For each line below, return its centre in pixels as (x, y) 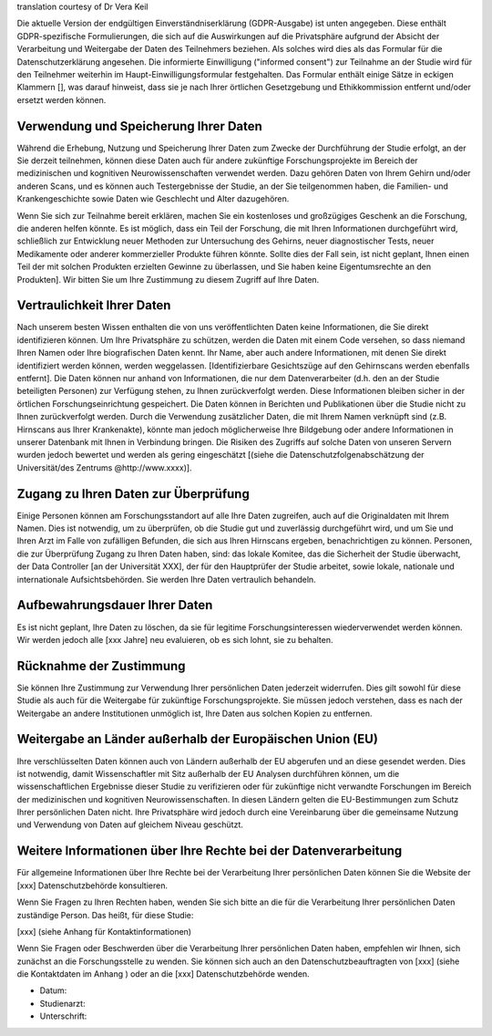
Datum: (53, 990)
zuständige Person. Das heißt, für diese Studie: (105, 915)
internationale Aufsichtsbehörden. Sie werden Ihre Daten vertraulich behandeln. (166, 579)
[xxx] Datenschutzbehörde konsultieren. (92, 886)
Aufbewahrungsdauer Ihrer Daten (115, 605)
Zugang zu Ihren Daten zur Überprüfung (133, 494)
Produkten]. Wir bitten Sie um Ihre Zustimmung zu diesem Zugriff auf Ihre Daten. (168, 279)
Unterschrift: (63, 1016)
